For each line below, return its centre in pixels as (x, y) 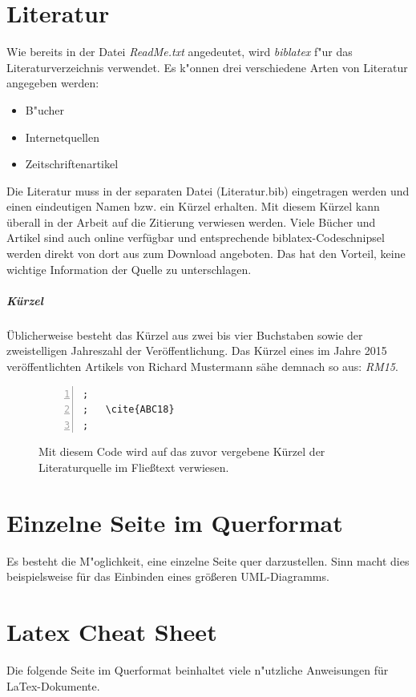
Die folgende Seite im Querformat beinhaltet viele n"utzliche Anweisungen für (198, 670)
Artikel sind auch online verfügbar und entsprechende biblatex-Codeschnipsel (196, 238)
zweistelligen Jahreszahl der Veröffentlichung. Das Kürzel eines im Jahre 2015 (197, 351)
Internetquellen (63, 137)
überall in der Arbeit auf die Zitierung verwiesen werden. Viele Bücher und (191, 222)
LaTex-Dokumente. (53, 685)
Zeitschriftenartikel (72, 164)
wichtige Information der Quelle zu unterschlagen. (129, 269)
